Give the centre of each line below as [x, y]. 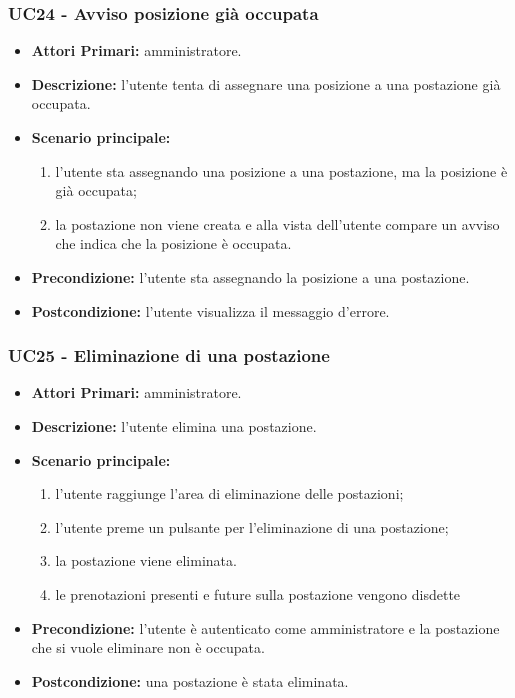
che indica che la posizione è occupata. [173, 243]
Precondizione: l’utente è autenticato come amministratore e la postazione [265, 627]
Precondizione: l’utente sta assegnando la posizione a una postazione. [250, 276]
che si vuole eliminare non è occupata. [148, 647]
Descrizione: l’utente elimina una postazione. [174, 425]
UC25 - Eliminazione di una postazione [169, 355]
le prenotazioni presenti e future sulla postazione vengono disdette [258, 593]
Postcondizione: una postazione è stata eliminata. [190, 680]
